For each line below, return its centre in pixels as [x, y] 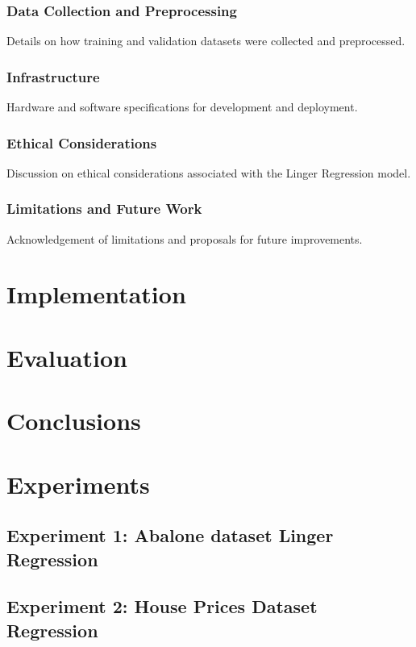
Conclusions [74, 421]
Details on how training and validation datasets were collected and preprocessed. [206, 41]
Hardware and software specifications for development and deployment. [182, 107]
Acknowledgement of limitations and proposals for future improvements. [185, 238]
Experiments [78, 484]
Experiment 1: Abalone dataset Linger [170, 535]
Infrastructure [53, 76]
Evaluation [67, 357]
